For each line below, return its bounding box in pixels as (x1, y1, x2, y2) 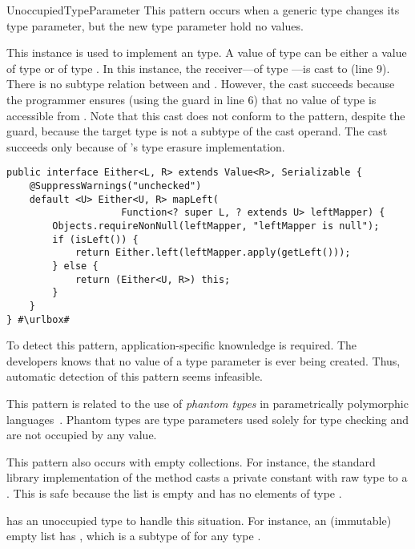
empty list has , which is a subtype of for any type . (6, 527, 261, 544)
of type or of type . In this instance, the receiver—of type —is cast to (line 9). (6, 59, 390, 76)
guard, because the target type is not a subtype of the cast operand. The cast (6, 123, 388, 139)
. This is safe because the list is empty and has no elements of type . (6, 484, 342, 501)
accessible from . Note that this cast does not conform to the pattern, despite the (6, 107, 405, 123)
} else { (52, 260, 99, 272)
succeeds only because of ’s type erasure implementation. (6, 138, 285, 155)
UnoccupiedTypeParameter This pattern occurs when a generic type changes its (6, 2, 400, 18)
